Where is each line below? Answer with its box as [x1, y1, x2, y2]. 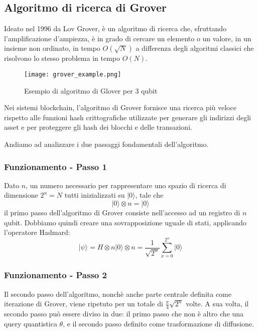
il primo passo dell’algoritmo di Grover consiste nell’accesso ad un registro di [4, 207, 240, 218]
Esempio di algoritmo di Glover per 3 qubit [24, 85, 158, 96]
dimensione [4, 190, 38, 200]
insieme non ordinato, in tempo [4, 43, 100, 53]
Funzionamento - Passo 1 [4, 160, 107, 173]
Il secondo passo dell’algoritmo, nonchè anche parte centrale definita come [4, 288, 231, 299]
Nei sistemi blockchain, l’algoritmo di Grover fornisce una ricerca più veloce [4, 102, 236, 113]
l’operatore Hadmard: [4, 227, 70, 237]
